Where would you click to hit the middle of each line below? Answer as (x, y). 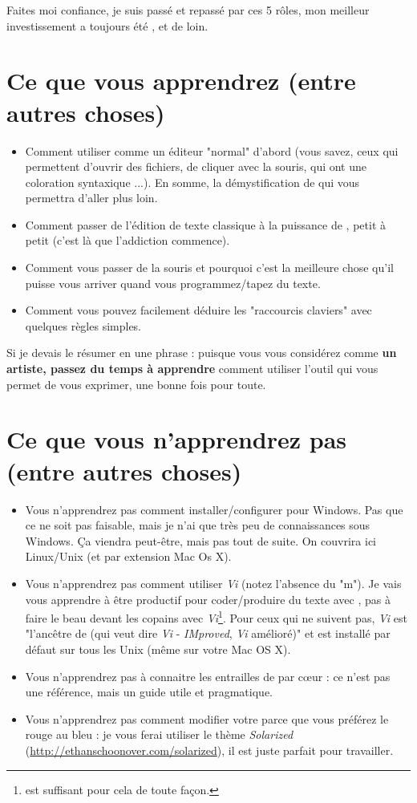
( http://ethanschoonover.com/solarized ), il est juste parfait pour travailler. (209, 750)
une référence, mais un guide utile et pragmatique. (149, 692)
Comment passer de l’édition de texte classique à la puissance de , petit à (206, 224)
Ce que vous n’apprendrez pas (177, 439)
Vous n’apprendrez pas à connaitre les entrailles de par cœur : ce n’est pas (208, 676)
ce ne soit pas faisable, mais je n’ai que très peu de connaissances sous (198, 525)
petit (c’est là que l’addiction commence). (128, 240)
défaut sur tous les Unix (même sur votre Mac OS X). (158, 649)
